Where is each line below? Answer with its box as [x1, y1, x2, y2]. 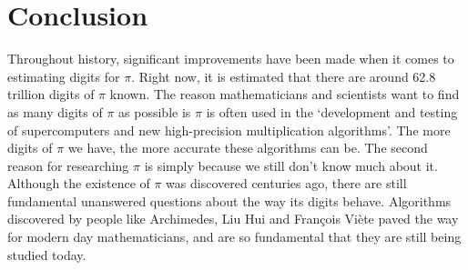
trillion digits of [7, 85, 95, 104]
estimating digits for [7, 66, 120, 85]
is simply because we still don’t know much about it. [144, 155, 438, 175]
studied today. [7, 245, 86, 264]
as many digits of [7, 102, 103, 121]
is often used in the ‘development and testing [206, 102, 458, 121]
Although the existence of [7, 174, 150, 193]
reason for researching [7, 155, 129, 175]
